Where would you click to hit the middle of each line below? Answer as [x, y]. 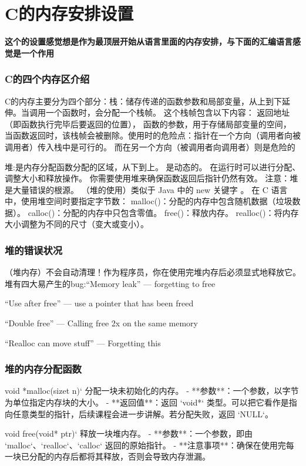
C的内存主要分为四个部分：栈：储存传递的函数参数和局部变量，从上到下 [144, 101]
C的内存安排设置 [69, 13]
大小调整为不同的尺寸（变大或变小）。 [77, 224]
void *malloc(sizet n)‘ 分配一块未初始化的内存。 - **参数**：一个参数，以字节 [152, 391]
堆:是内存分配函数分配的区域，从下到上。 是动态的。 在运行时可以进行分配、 [153, 166]
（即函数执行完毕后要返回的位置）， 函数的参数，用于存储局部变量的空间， [148, 124]
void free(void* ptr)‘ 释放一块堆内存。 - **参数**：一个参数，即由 [129, 433]
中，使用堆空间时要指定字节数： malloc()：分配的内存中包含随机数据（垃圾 [149, 201]
